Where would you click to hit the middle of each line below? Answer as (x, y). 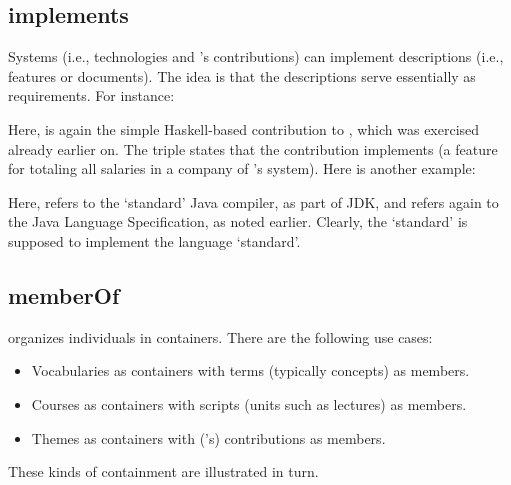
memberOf (64, 294)
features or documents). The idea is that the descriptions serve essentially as (242, 75)
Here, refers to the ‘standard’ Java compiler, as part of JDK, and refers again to (253, 201)
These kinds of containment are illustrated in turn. (163, 471)
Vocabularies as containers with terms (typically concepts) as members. (250, 370)
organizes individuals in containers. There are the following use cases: (220, 336)
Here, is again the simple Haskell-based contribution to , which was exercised (244, 128)
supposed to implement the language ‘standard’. (154, 240)
